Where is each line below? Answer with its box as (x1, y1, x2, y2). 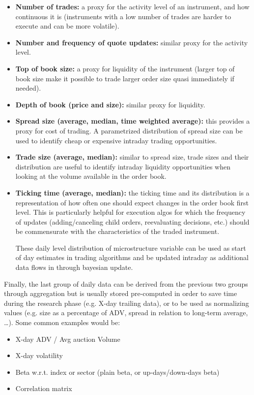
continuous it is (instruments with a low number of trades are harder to (15, 11, 231, 21)
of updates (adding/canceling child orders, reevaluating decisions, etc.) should (15, 216, 250, 227)
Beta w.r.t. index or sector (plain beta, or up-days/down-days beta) (15, 366, 220, 377)
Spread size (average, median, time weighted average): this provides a (15, 116, 250, 126)
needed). (15, 83, 41, 93)
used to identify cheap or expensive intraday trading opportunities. (15, 135, 217, 145)
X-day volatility (15, 350, 63, 361)
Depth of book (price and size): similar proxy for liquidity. (15, 99, 205, 109)
